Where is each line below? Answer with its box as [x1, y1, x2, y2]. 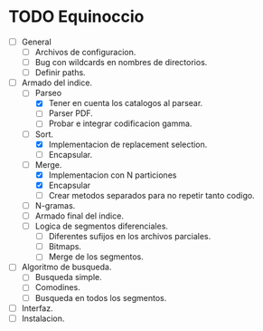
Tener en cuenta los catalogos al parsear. [48, 98, 203, 109]
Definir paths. [34, 67, 87, 78]
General [21, 36, 52, 47]
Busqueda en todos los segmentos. [34, 292, 167, 303]
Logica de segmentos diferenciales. [34, 220, 169, 232]
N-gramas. [34, 200, 76, 210]
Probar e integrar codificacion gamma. [48, 118, 193, 129]
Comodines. [34, 282, 80, 293]
